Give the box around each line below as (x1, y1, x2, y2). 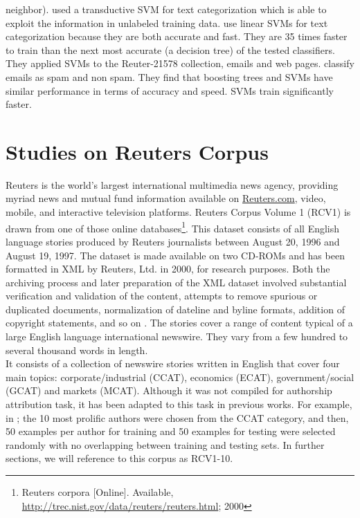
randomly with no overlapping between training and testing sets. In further (6, 437, 325, 452)
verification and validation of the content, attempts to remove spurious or (6, 288, 318, 303)
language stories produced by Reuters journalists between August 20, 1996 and (6, 234, 340, 248)
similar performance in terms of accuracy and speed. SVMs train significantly (6, 83, 334, 98)
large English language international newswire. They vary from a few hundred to (6, 329, 348, 344)
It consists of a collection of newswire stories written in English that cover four (6, 356, 340, 371)
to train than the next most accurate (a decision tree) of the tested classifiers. (6, 42, 335, 57)
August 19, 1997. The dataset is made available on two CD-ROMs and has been (6, 248, 345, 262)
